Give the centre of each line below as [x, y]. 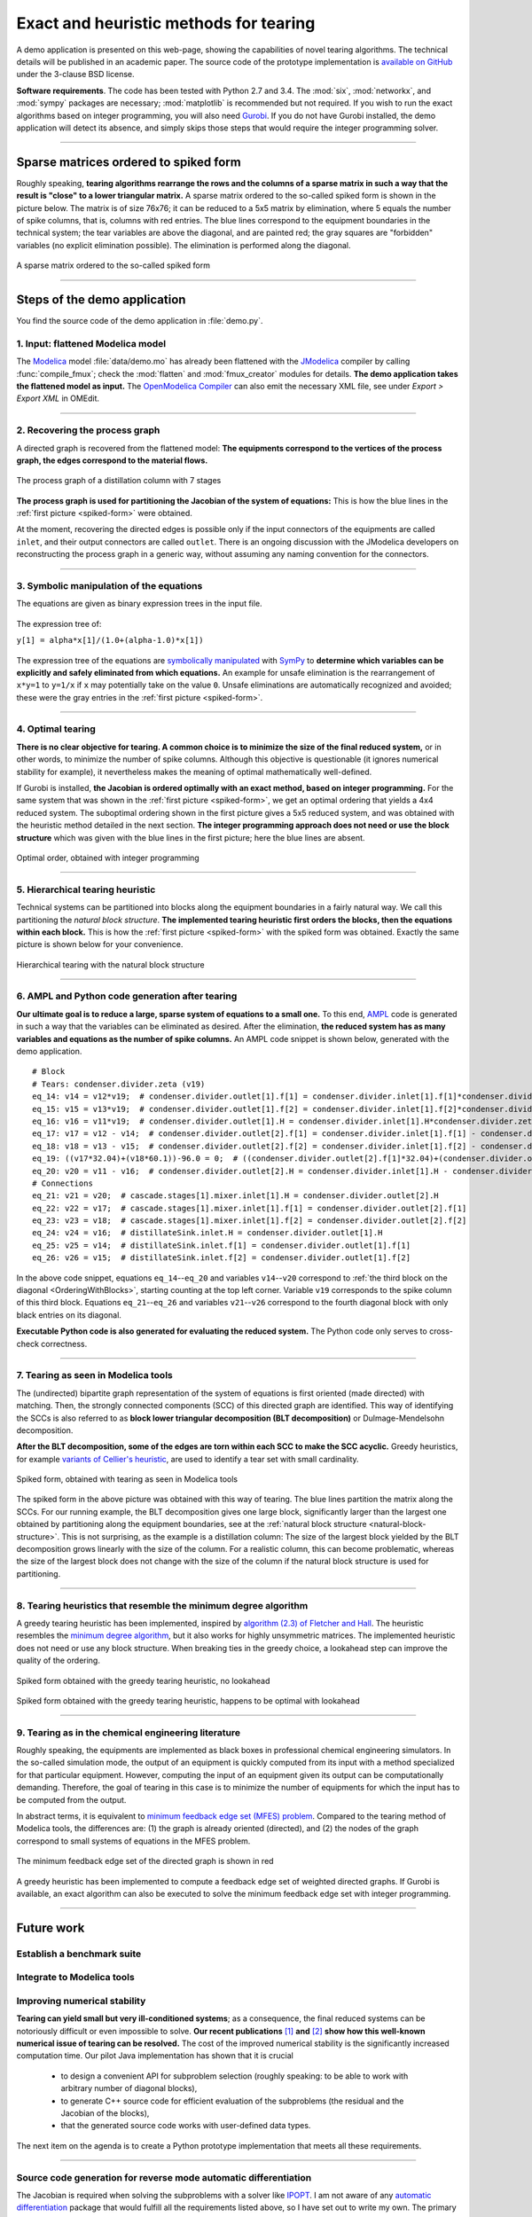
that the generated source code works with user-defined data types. [186, 2126]
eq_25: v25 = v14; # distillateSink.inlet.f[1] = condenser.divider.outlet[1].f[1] [222, 1245]
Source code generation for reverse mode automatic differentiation [164, 2177]
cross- [441, 1331]
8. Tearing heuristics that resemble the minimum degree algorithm [162, 1605]
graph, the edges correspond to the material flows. [112, 460]
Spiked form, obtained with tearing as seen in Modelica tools [127, 1479]
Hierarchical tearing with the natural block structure [110, 964]
